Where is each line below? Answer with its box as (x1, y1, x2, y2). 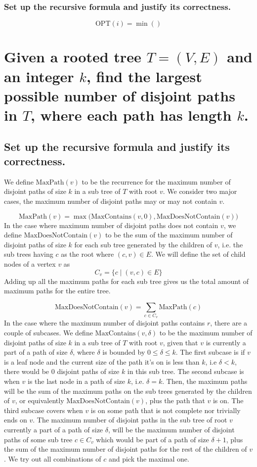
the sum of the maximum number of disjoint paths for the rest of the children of (4, 444, 247, 454)
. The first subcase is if (175, 347, 245, 357)
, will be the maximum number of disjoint (108, 424, 235, 434)
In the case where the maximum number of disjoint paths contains (4, 318, 205, 328)
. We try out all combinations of (4, 453, 101, 464)
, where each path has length (30, 104, 232, 125)
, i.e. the (217, 239, 243, 249)
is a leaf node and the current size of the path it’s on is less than (4, 356, 200, 367)
